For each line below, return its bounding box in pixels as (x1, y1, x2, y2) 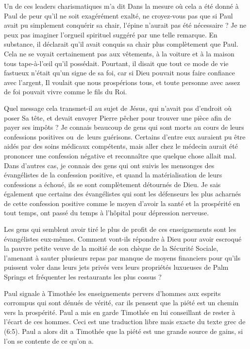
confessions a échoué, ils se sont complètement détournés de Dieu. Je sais (4, 179, 221, 189)
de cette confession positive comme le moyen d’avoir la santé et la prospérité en (4, 198, 240, 208)
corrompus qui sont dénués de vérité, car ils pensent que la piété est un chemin (4, 297, 239, 308)
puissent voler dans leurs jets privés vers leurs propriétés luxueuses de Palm (4, 262, 229, 272)
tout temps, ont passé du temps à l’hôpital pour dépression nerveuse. (4, 208, 209, 218)
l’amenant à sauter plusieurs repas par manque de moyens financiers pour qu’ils (4, 252, 241, 262)
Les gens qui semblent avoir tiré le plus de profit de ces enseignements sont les (4, 224, 236, 234)
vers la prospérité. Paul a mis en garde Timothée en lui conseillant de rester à (4, 307, 235, 317)
